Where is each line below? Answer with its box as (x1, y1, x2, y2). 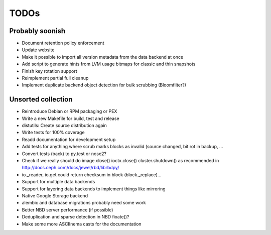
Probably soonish (9, 27, 66, 35)
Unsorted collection (9, 95, 73, 104)
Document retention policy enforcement (22, 40, 104, 46)
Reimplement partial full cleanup (22, 75, 89, 81)
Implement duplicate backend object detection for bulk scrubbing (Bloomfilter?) (22, 82, 187, 88)
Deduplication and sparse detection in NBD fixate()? (22, 214, 129, 220)
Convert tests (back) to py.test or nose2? (22, 151, 107, 157)
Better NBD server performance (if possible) (22, 206, 113, 213)
